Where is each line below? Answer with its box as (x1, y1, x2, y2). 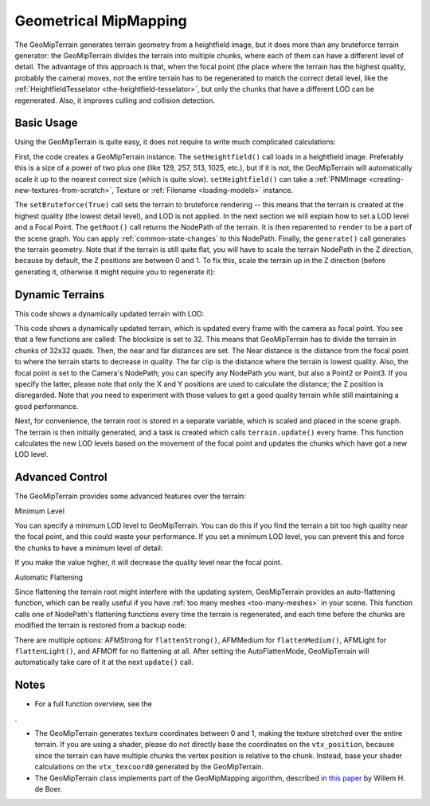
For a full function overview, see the (34, 699, 153, 709)
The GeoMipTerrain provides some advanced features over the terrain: (14, 491, 246, 501)
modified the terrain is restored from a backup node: (14, 620, 187, 630)
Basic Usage (14, 116, 78, 130)
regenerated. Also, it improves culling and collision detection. (14, 96, 215, 105)
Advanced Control (14, 470, 107, 484)
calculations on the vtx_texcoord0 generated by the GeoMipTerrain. (34, 762, 264, 772)
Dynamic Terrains (14, 288, 105, 301)
